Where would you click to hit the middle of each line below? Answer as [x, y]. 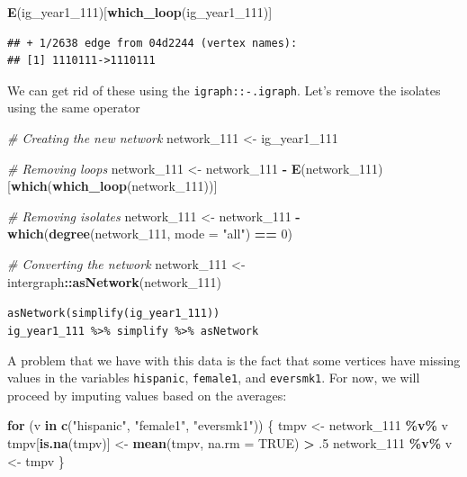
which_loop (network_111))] [135, 186]
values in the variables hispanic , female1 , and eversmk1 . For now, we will [214, 378]
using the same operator [74, 108]
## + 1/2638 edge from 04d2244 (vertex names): [153, 43]
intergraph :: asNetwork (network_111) [114, 281]
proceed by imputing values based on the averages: [147, 395]
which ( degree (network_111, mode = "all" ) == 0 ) [150, 234]
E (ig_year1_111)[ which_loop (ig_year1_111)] [140, 12]
